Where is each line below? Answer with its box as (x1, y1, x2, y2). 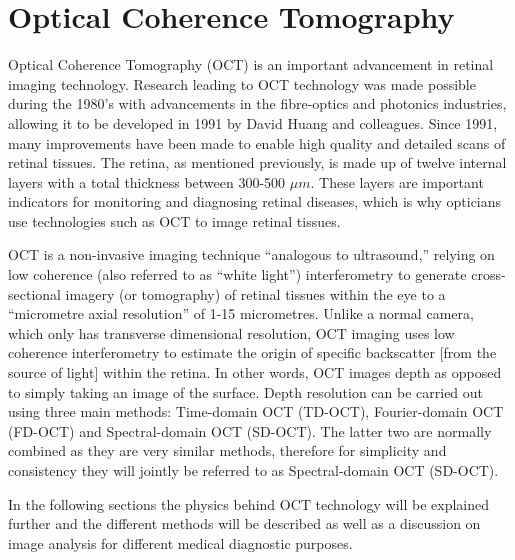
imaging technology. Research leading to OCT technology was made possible (8, 73, 476, 94)
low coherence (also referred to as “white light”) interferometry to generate (8, 264, 467, 285)
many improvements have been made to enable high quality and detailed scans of (8, 132, 506, 153)
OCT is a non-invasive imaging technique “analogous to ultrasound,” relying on (8, 244, 495, 265)
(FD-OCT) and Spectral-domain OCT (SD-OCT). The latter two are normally (8, 420, 492, 441)
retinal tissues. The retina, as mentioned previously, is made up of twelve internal (8, 152, 507, 173)
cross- (471, 264, 506, 285)
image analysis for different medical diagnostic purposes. (8, 532, 353, 553)
